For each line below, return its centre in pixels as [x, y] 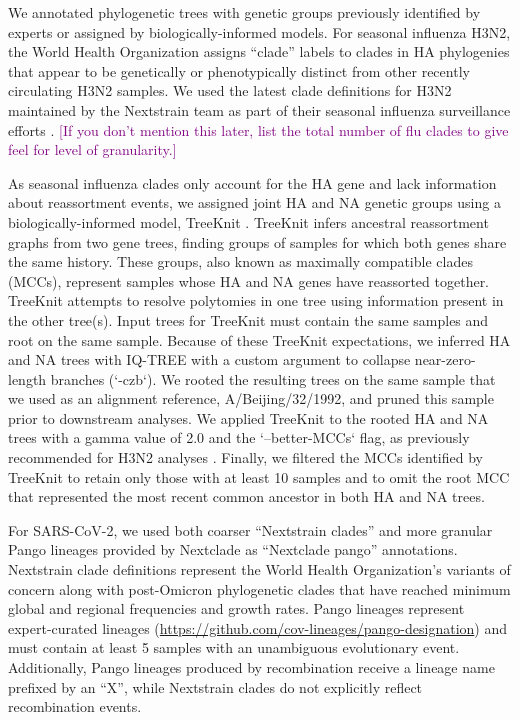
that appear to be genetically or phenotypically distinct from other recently [239, 70]
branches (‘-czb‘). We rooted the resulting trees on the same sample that [273, 378]
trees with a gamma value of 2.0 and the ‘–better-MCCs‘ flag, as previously [239, 437]
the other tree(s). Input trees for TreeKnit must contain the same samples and [248, 319]
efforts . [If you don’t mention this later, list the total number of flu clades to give [258, 129]
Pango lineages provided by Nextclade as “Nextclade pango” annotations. [233, 549]
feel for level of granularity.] [92, 149]
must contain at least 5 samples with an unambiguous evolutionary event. [234, 647]
